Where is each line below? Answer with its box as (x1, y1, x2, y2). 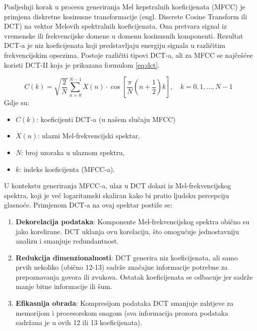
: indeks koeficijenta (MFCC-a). (19, 164, 115, 174)
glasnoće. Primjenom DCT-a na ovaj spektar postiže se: (4, 200, 172, 210)
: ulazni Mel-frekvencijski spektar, (38, 130, 140, 141)
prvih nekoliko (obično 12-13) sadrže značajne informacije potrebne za (15, 262, 228, 272)
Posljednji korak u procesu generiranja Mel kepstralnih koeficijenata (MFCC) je (4, 1, 246, 11)
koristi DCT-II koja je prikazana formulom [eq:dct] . (4, 59, 160, 70)
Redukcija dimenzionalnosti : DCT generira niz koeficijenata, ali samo (15, 252, 238, 262)
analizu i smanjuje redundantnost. (15, 236, 119, 246)
